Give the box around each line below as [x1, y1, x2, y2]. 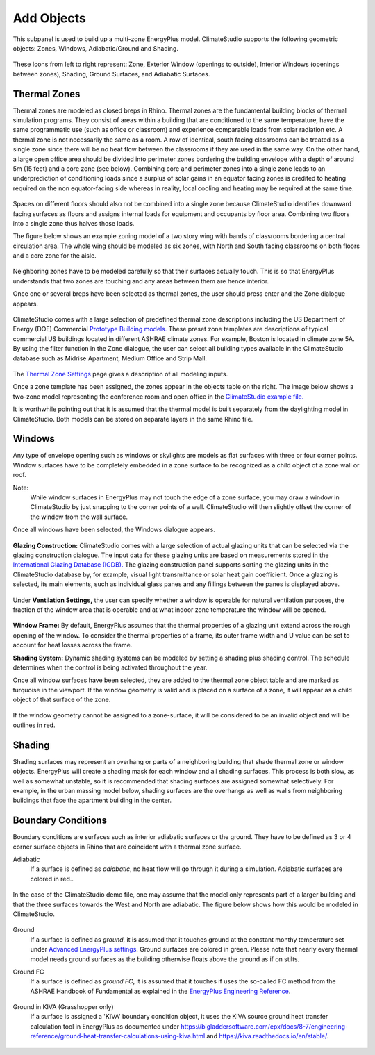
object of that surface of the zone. [12, 695, 111, 704]
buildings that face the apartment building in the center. [12, 796, 172, 805]
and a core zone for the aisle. [12, 251, 97, 260]
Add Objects [12, 10, 86, 26]
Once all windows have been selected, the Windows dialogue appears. [12, 525, 215, 534]
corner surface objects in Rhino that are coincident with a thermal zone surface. [12, 842, 242, 851]
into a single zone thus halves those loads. [12, 219, 135, 227]
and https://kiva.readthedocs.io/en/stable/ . [206, 1032, 329, 1040]
